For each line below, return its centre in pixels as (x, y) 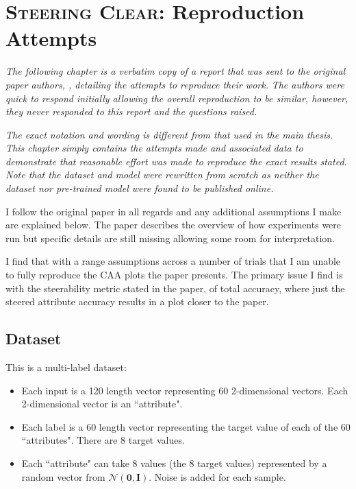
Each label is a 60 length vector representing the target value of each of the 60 (186, 426)
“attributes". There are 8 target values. (103, 440)
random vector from (63, 476)
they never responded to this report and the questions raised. (131, 111)
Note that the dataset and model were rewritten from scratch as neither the (162, 175)
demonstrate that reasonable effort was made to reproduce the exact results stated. (176, 161)
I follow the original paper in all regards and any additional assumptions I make (174, 211)
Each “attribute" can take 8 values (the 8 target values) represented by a (174, 463)
